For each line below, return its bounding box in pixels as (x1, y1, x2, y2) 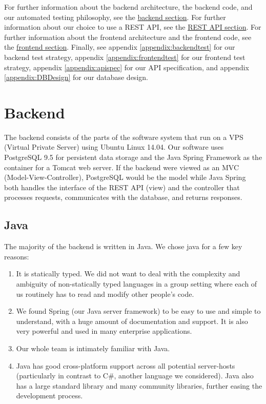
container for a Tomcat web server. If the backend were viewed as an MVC (4, 161, 239, 172)
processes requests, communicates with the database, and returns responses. (4, 192, 242, 203)
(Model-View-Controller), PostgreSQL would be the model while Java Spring (4, 172, 246, 183)
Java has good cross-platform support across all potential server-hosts (16, 360, 235, 371)
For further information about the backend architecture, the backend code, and (4, 2, 253, 12)
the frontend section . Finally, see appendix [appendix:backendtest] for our (4, 42, 235, 52)
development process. (16, 390, 83, 401)
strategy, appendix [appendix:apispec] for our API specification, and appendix (4, 62, 249, 72)
